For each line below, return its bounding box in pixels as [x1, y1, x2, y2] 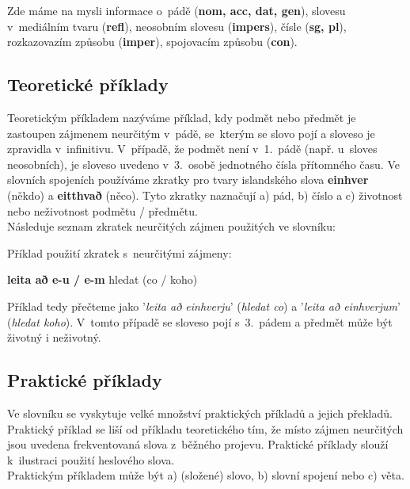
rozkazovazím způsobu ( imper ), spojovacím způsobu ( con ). [7, 33, 298, 50]
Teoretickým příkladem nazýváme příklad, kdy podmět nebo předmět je [7, 109, 356, 125]
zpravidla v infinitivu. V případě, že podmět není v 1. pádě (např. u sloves [7, 140, 378, 157]
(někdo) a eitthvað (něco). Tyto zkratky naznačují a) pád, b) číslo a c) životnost [7, 186, 403, 203]
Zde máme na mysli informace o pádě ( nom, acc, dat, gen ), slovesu [7, 2, 346, 18]
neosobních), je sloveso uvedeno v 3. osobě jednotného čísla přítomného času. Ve [7, 155, 400, 172]
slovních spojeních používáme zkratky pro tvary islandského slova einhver [7, 171, 369, 188]
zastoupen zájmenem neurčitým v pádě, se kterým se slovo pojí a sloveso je [7, 124, 375, 141]
